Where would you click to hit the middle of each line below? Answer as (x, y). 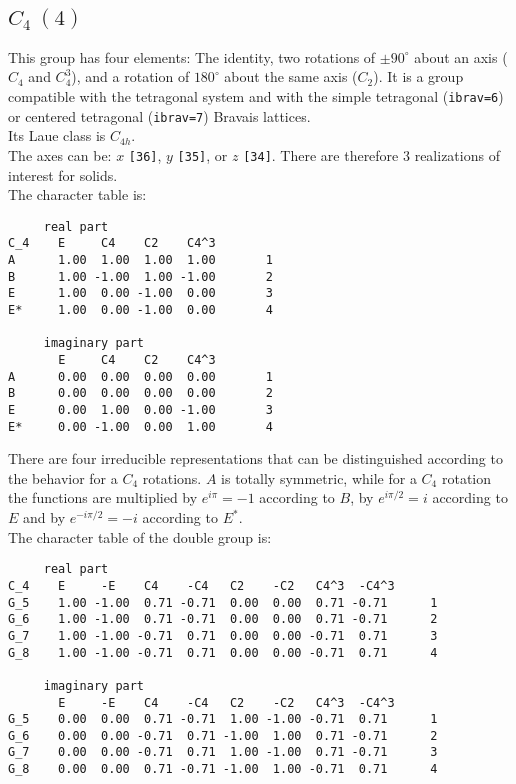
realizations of (457, 154)
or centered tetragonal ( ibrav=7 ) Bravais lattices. (159, 115)
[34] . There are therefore (321, 154)
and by (44, 517)
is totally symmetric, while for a (319, 477)
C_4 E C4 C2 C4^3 (112, 243)
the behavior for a (63, 477)
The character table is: (77, 194)
